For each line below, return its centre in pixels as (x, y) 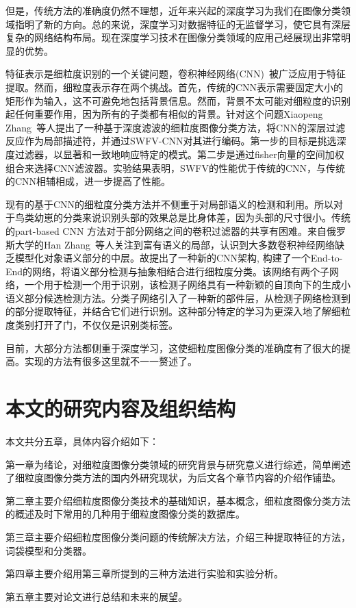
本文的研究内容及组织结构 (121, 408)
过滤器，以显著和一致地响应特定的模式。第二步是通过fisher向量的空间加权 (179, 154)
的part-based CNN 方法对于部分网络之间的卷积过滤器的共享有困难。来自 (166, 230)
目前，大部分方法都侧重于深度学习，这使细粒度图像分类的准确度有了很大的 (173, 347)
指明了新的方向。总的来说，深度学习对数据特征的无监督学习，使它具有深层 (182, 24)
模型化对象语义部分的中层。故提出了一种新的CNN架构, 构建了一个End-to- (179, 258)
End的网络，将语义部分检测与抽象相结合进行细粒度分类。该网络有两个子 (168, 271)
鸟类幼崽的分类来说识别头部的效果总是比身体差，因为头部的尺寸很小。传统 (182, 217)
